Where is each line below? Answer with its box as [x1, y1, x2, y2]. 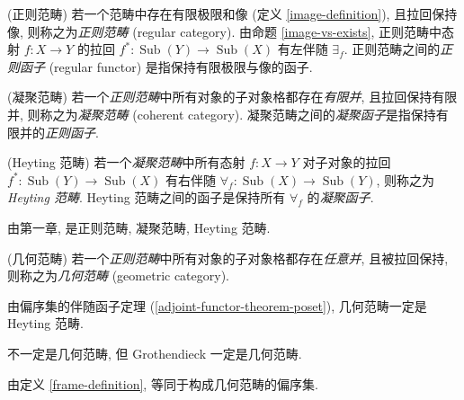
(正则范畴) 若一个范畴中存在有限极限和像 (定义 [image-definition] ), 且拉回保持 [7, 4, 458, 22]
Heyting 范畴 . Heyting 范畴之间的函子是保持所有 [7, 188, 286, 207]
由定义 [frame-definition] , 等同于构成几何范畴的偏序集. [7, 374, 318, 393]
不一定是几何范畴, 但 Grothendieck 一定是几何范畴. [7, 343, 302, 362]
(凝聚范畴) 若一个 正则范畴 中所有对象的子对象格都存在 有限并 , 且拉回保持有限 [7, 87, 458, 106]
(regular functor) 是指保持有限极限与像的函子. [49, 57, 313, 76]
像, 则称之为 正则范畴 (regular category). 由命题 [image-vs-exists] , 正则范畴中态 [7, 22, 454, 40]
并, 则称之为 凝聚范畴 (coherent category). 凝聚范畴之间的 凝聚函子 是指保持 [7, 104, 436, 123]
